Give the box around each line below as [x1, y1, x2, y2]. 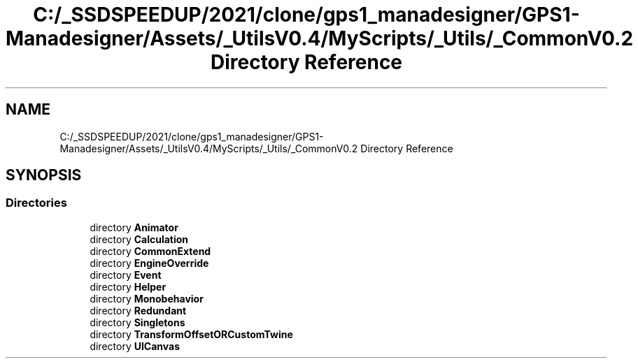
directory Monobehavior [90, 292, 204, 305]
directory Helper [90, 280, 166, 293]
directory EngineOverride [90, 256, 209, 269]
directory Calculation [90, 233, 189, 245]
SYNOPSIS [6, 166, 82, 184]
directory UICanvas [90, 340, 180, 352]
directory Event [90, 268, 162, 281]
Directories [6, 196, 67, 210]
